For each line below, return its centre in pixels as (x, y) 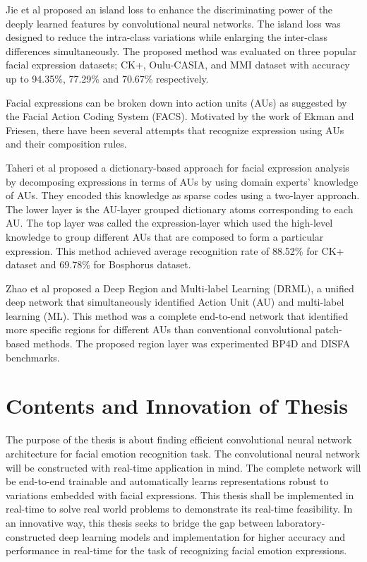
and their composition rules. (66, 144)
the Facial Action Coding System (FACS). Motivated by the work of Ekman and (180, 116)
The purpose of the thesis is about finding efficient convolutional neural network (179, 440)
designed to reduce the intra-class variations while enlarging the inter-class (167, 37)
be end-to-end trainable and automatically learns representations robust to (167, 481)
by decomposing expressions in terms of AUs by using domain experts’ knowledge (182, 181)
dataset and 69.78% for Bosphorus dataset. (98, 264)
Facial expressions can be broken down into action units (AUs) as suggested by (176, 102)
